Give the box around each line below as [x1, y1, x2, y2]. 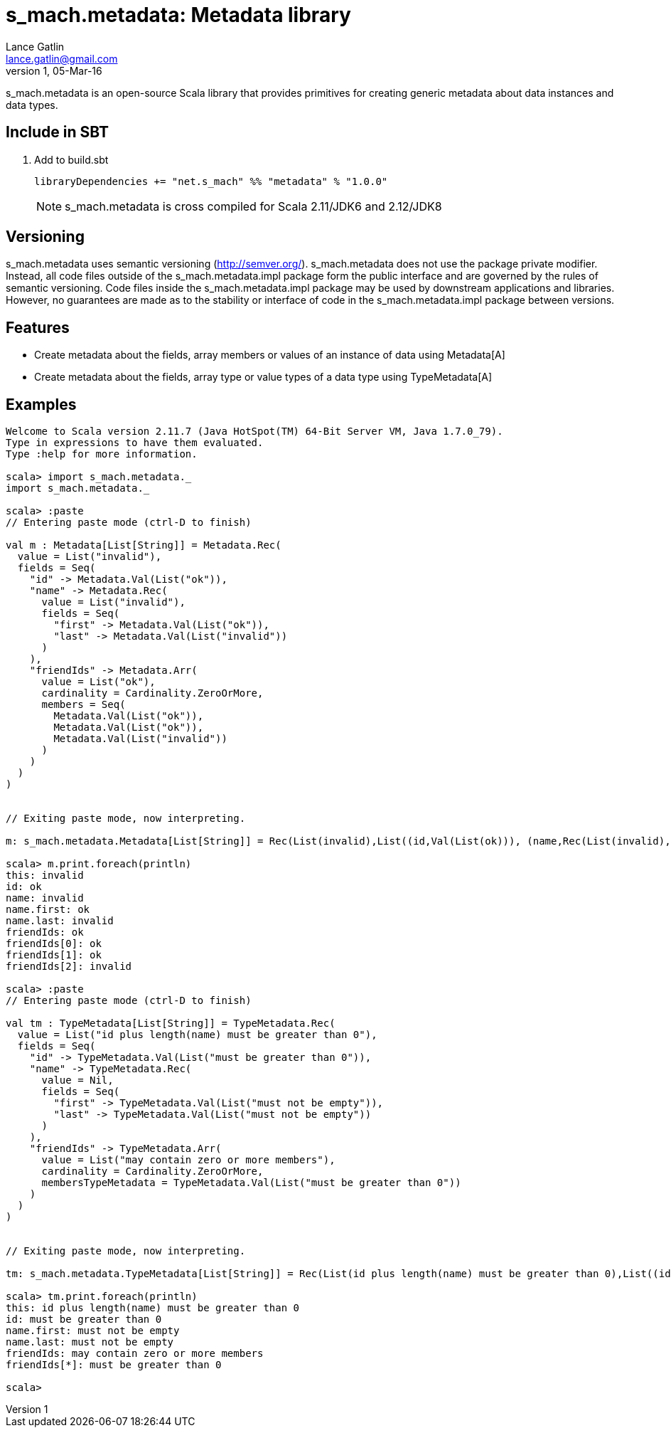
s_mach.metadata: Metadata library [6, 3, 351, 27]
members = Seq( [41, 699, 126, 711]
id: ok [6, 881, 42, 893]
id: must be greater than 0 [6, 1313, 162, 1326]
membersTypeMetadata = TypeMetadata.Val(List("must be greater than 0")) [41, 1177, 461, 1189]
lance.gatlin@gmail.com [6, 52, 118, 65]
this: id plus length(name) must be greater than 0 [6, 1302, 300, 1314]
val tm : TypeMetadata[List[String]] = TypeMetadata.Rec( [6, 1017, 335, 1030]
